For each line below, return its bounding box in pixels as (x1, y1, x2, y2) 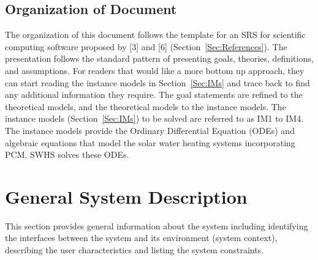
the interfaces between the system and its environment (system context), (5, 231, 278, 244)
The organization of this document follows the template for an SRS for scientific (5, 28, 306, 41)
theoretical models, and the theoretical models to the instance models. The (5, 100, 286, 113)
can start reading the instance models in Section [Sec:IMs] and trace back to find (5, 76, 310, 89)
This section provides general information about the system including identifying (5, 219, 308, 232)
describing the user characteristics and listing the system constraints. (5, 243, 264, 256)
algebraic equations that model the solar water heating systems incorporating (5, 136, 295, 149)
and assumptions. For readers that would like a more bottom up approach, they (5, 64, 305, 76)
